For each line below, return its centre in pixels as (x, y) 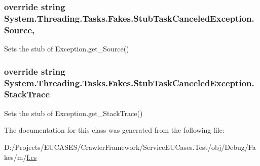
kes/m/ (15, 157)
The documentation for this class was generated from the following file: (114, 130)
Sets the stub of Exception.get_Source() (67, 49)
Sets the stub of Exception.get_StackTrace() (73, 113)
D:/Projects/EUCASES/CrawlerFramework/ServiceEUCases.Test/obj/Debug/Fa (130, 147)
